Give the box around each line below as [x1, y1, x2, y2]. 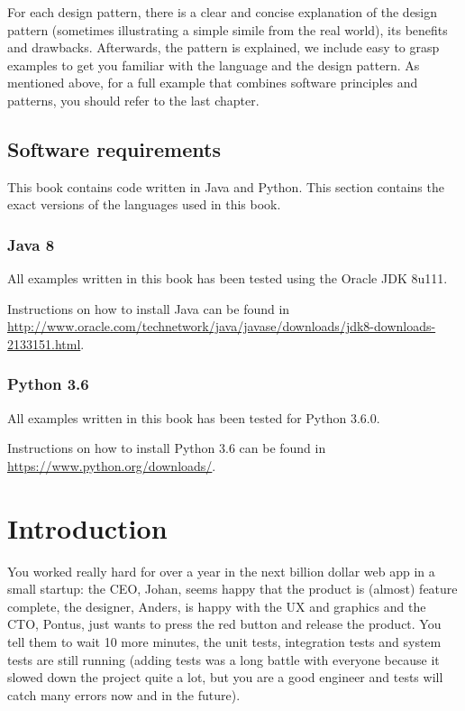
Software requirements [7, 134, 221, 162]
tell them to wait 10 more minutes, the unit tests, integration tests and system [7, 633, 442, 651]
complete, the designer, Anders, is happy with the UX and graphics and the [7, 596, 426, 615]
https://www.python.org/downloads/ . [7, 456, 216, 475]
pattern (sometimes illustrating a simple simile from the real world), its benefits [7, 20, 448, 39]
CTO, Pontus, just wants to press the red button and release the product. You [7, 614, 442, 633]
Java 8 [7, 233, 55, 255]
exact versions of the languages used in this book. [7, 195, 281, 214]
